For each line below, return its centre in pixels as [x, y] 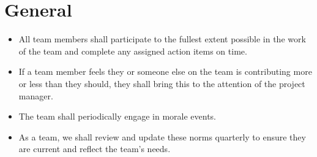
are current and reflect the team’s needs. [95, 149]
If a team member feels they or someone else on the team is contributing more [165, 71]
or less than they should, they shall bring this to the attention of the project [162, 83]
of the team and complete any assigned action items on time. [133, 51]
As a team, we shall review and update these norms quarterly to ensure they [162, 136]
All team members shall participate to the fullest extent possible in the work [162, 39]
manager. [36, 95]
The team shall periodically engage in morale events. [117, 116]
